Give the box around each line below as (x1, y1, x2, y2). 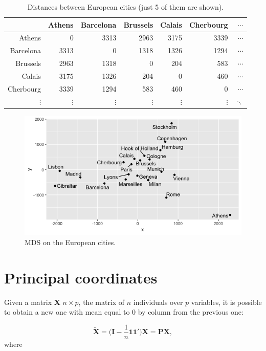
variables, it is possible (191, 296, 262, 307)
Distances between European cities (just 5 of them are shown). (27, 2, 224, 12)
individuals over (133, 296, 183, 307)
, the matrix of (78, 296, 125, 307)
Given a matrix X (4, 296, 60, 307)
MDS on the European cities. (25, 236, 116, 247)
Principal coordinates (4, 267, 158, 288)
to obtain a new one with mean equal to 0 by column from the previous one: (4, 306, 243, 317)
